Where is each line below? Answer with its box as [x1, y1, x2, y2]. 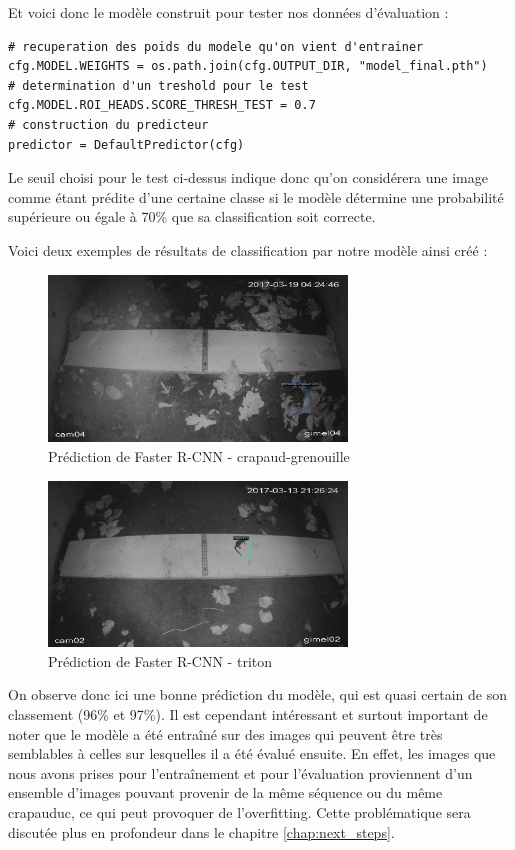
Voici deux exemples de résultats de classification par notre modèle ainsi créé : [8, 239, 488, 260]
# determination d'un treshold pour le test [8, 78, 309, 93]
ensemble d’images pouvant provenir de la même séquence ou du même [8, 782, 443, 803]
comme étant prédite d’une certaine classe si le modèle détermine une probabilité [8, 186, 504, 207]
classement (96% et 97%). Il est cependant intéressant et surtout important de [8, 704, 488, 725]
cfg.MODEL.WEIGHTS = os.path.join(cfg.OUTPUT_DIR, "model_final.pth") [8, 59, 488, 74]
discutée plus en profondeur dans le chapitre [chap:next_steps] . [8, 821, 395, 842]
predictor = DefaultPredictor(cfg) [8, 137, 245, 152]
